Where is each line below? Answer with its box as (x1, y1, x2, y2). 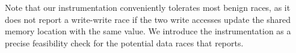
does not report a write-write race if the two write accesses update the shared (5, 13, 291, 25)
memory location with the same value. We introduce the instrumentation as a (5, 25, 291, 37)
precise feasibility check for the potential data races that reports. (5, 36, 244, 49)
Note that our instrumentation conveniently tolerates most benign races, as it (5, 1, 291, 13)
